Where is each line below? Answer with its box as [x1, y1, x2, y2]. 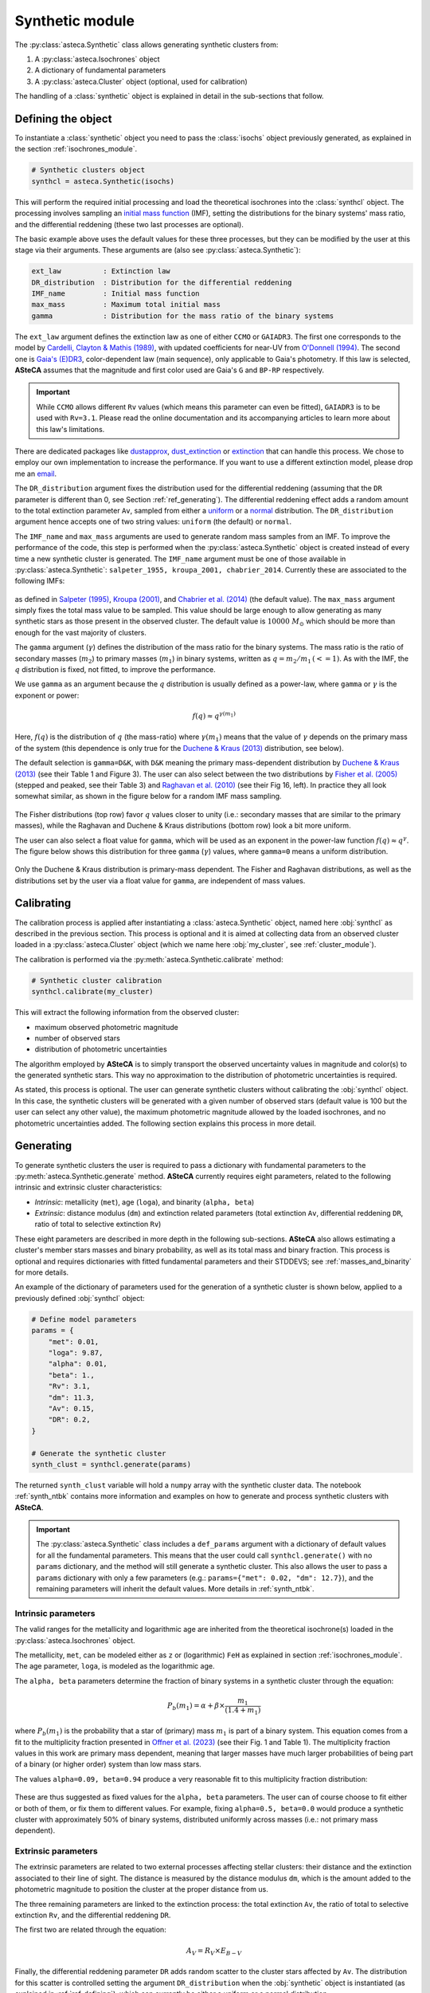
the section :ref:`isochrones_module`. [14, 144, 138, 154]
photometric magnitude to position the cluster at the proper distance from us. [14, 1885, 268, 1894]
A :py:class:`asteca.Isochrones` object [34, 54, 160, 64]
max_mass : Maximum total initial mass [31, 300, 221, 309]
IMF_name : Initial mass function [31, 289, 200, 298]
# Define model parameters [31, 1315, 137, 1323]
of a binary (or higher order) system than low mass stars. [14, 1759, 202, 1769]
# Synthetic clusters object [31, 166, 146, 175]
